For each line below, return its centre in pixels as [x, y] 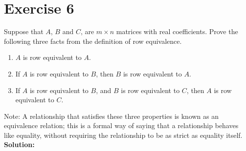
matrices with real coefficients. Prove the [177, 31]
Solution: [19, 144]
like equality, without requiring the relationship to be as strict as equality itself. [123, 135]
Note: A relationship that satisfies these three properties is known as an [112, 116]
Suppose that [24, 31]
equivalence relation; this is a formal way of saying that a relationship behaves [121, 125]
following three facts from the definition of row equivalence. [93, 41]
